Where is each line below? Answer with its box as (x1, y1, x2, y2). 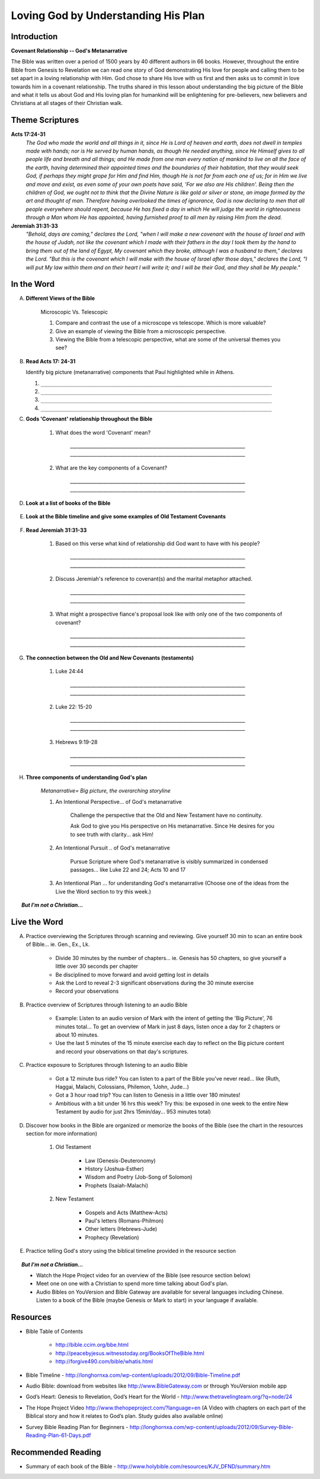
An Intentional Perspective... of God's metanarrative (55, 798, 182, 805)
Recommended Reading (11, 1447, 101, 1457)
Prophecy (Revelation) (85, 1234, 139, 1241)
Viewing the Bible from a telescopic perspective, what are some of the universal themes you (55, 336, 281, 343)
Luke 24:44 (55, 668, 84, 675)
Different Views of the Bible (25, 294, 95, 302)
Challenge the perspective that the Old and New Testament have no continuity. (70, 812, 263, 819)
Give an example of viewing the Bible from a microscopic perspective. (55, 327, 226, 335)
